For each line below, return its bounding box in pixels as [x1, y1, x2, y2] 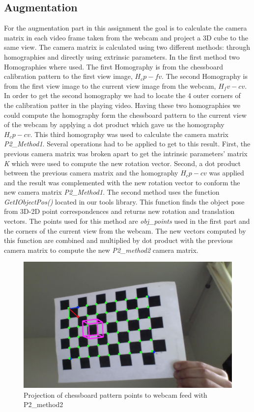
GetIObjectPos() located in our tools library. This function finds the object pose [4, 196, 245, 206]
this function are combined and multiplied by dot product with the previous [4, 235, 233, 245]
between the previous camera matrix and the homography [4, 168, 178, 178]
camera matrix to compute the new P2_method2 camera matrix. [4, 244, 198, 255]
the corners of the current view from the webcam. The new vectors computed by [4, 225, 246, 236]
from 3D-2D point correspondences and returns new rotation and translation [4, 206, 235, 216]
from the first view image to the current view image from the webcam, [4, 80, 216, 91]
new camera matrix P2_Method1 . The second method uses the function [4, 187, 220, 197]
